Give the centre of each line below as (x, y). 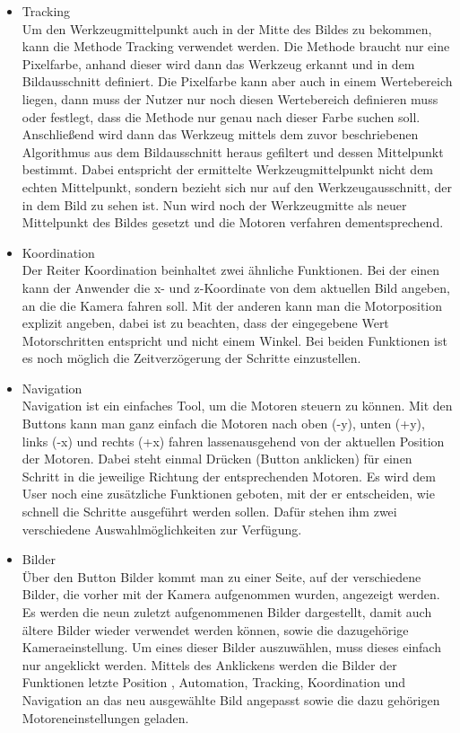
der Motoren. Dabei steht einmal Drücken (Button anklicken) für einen (217, 459)
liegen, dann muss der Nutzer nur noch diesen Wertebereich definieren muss (230, 98)
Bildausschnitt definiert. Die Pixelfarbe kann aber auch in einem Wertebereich (237, 81)
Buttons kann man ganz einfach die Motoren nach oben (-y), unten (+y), (223, 424)
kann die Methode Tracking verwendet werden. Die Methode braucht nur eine (236, 46)
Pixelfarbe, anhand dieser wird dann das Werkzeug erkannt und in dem (218, 63)
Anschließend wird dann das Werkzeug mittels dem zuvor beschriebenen (220, 134)
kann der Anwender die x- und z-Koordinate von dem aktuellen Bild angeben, (236, 287)
